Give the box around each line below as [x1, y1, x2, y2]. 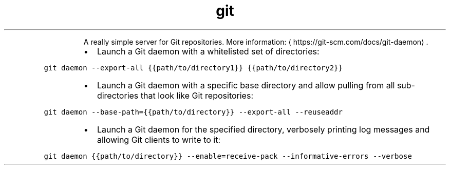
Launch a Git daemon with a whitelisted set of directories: [97, 46, 320, 57]
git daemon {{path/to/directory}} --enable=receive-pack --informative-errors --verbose [44, 152, 412, 160]
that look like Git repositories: [140, 90, 253, 101]
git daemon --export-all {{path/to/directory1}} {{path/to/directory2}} [44, 63, 343, 72]
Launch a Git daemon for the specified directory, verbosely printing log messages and [97, 124, 430, 135]
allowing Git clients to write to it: [97, 134, 221, 145]
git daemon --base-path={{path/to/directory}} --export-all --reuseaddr [44, 107, 343, 116]
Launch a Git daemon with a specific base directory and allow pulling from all [97, 80, 395, 90]
